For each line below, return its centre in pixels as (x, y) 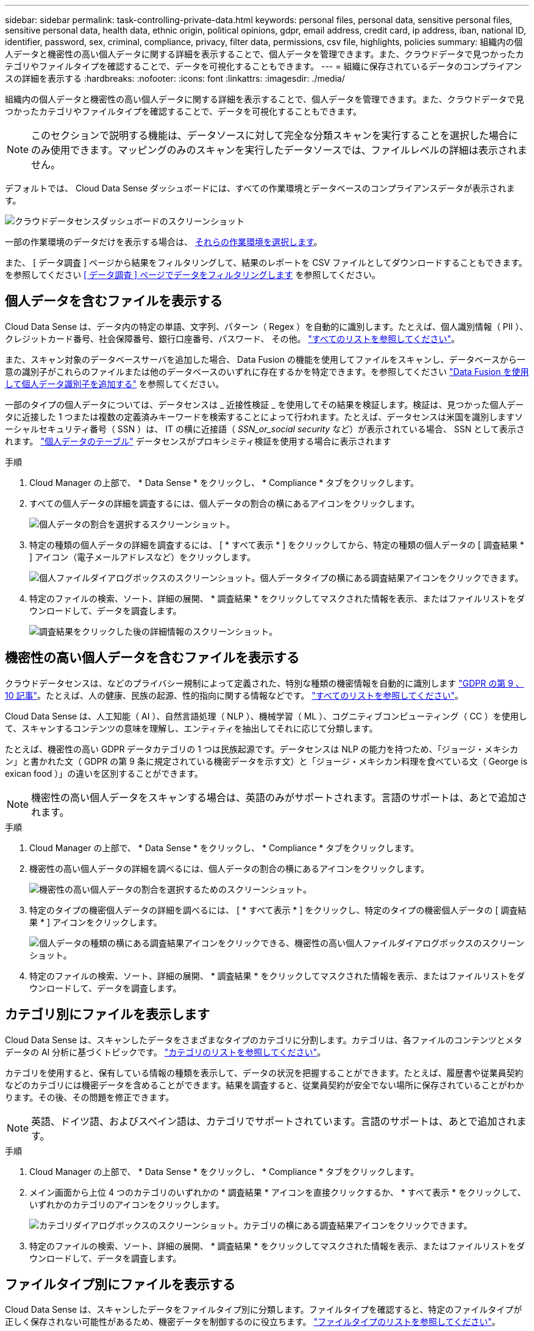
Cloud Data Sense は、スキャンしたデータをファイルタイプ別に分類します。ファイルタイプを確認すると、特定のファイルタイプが (264, 1310)
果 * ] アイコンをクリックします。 (96, 922)
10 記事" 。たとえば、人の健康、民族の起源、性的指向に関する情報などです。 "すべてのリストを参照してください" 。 (234, 695)
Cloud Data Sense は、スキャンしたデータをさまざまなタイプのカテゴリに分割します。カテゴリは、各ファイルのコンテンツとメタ (264, 1040)
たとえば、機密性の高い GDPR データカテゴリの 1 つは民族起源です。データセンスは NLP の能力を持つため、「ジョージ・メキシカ (262, 749)
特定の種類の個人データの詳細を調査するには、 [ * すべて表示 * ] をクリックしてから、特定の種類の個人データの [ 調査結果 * (277, 544)
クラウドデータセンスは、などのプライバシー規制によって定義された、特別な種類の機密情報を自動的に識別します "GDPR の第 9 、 (265, 683)
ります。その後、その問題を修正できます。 (90, 1097)
